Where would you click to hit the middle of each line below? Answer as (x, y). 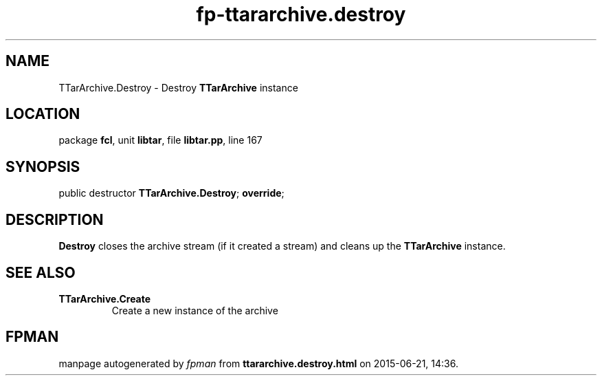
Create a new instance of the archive (195, 310)
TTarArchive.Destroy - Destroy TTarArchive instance (178, 87)
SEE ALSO (41, 272)
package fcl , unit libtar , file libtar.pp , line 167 (160, 140)
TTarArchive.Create (105, 298)
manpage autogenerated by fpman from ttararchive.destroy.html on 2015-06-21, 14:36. (258, 363)
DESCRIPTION (55, 219)
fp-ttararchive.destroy (301, 14)
